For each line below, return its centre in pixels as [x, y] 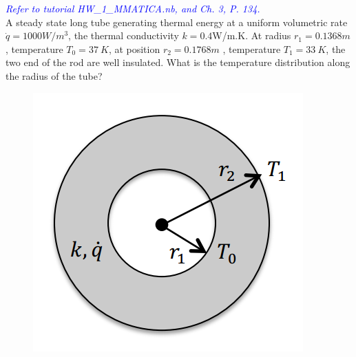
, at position [134, 48]
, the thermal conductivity [124, 35]
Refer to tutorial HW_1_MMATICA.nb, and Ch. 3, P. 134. [133, 8]
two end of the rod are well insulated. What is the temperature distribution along [178, 62]
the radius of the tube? [54, 75]
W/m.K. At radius [252, 35]
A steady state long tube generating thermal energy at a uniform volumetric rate [177, 22]
